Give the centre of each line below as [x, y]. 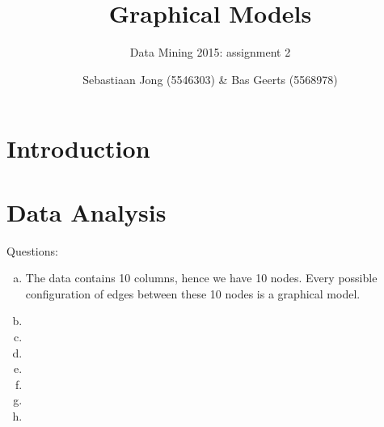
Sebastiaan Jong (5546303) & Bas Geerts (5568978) [210, 79]
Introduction [78, 148]
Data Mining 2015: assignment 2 [210, 52]
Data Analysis [87, 211]
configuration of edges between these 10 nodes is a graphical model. [193, 293]
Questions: [32, 250]
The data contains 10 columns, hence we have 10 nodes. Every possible [201, 278]
